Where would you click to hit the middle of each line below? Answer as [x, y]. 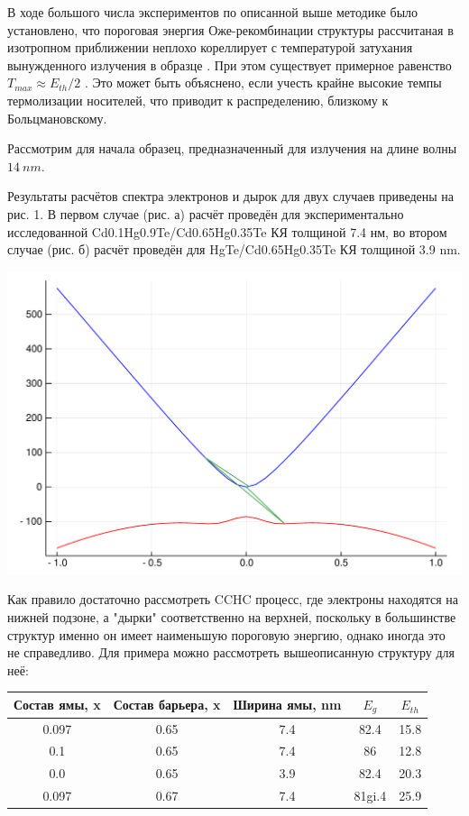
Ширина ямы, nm [287, 705]
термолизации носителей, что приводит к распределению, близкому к [198, 100]
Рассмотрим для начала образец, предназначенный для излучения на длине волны [232, 148]
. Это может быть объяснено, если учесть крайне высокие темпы [263, 83]
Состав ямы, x [57, 705]
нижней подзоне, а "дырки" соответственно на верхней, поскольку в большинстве [232, 617]
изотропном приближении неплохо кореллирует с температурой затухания [210, 47]
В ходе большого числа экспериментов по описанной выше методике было [213, 12]
